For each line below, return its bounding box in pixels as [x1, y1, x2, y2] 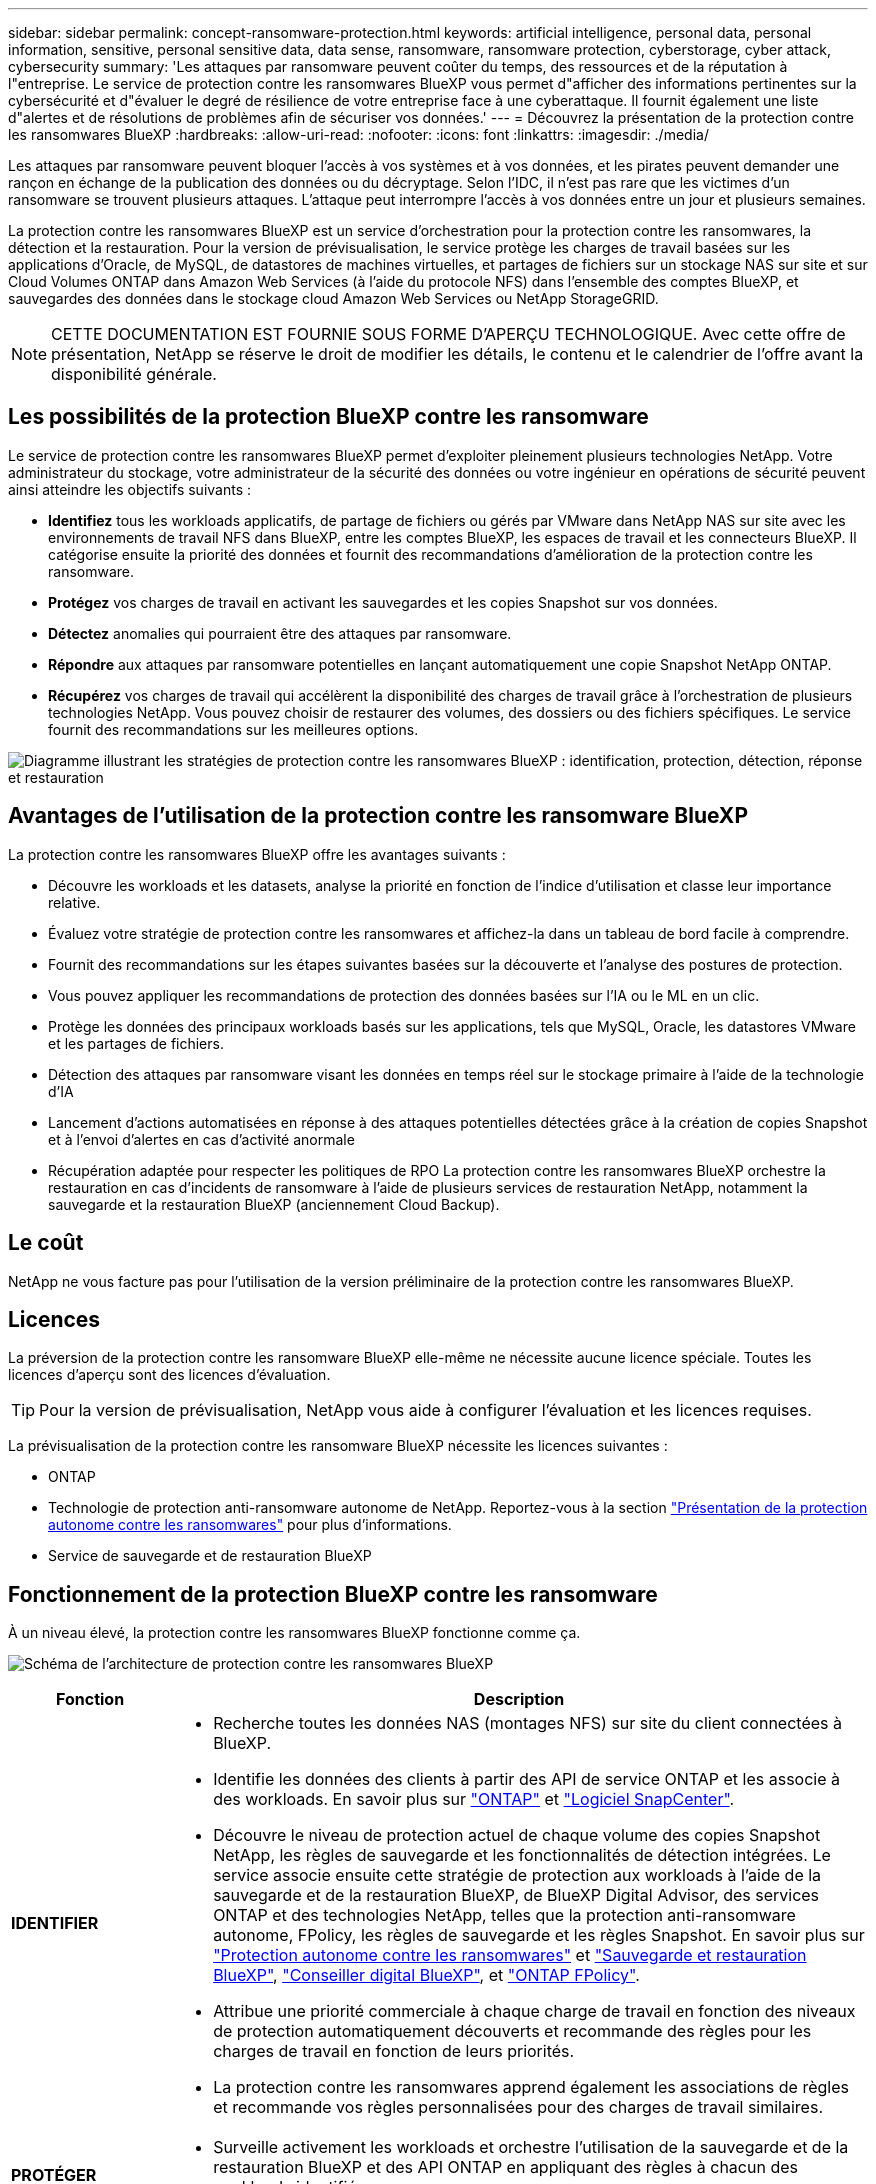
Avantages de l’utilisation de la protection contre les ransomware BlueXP [8, 803, 748, 829]
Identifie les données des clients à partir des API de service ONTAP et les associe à [213, 1769, 841, 1790]
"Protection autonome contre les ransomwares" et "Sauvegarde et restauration [213, 1945, 807, 1966]
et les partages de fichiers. [48, 1034, 224, 1052]
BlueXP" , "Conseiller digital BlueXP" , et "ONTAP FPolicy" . [213, 1965, 640, 1986]
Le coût [8, 1230, 84, 1256]
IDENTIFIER [11, 1913, 99, 1934]
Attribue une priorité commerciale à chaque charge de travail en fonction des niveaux [213, 2001, 856, 2022]
